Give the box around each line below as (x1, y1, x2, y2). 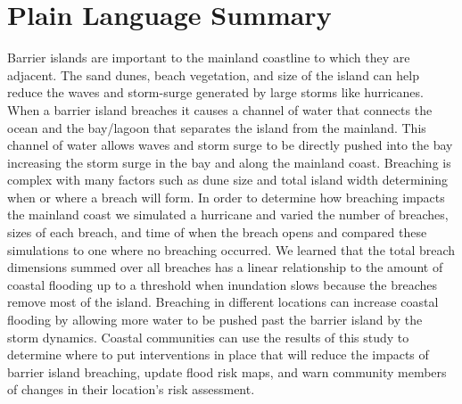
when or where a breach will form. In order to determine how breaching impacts (7, 187, 445, 206)
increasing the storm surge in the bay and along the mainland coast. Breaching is (7, 153, 451, 171)
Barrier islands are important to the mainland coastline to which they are (7, 48, 410, 67)
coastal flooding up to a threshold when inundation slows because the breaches (7, 275, 437, 293)
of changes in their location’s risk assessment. (7, 380, 255, 399)
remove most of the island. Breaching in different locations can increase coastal (7, 293, 439, 311)
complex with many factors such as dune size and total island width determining (7, 170, 448, 189)
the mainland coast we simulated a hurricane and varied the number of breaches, (7, 205, 449, 224)
